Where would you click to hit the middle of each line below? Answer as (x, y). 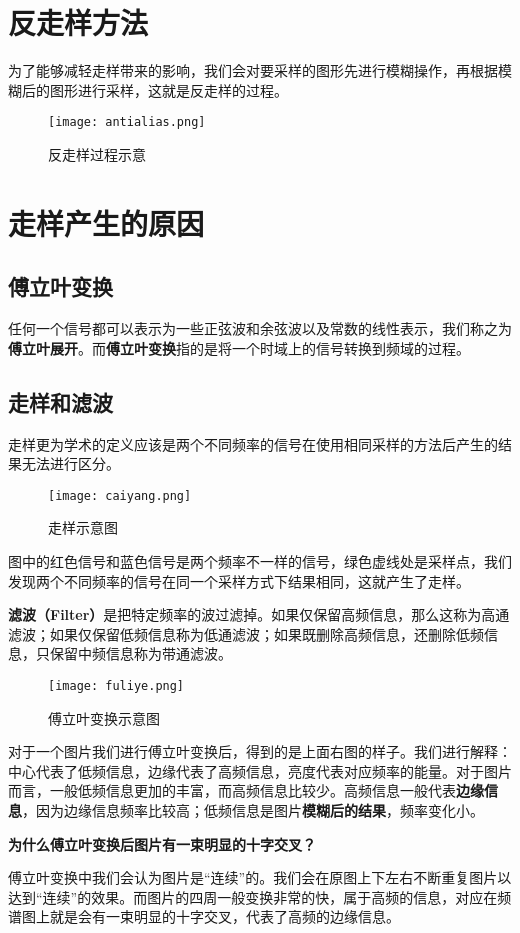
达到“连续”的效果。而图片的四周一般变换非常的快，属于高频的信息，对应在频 (260, 896)
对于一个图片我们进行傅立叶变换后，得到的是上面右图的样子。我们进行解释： (260, 751)
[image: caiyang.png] (120, 495)
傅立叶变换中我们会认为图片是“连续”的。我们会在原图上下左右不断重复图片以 (260, 877)
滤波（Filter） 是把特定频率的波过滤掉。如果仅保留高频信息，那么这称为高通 (259, 614)
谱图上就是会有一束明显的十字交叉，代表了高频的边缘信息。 (204, 916)
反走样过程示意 (97, 153)
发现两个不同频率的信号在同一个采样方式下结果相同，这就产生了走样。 (239, 580)
